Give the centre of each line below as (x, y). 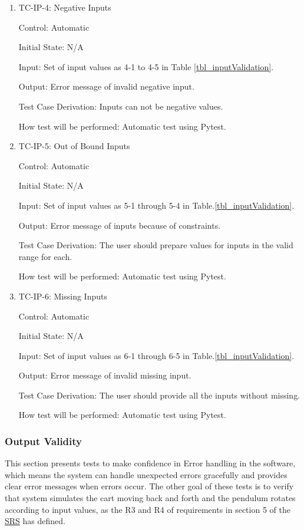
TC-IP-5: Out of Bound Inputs (74, 146)
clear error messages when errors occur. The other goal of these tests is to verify (149, 486)
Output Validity (44, 441)
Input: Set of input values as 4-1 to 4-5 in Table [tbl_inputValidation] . (146, 66)
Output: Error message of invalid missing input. (105, 375)
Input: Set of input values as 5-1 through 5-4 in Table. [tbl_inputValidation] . (156, 205)
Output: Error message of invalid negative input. (106, 86)
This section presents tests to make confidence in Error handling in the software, (150, 463)
